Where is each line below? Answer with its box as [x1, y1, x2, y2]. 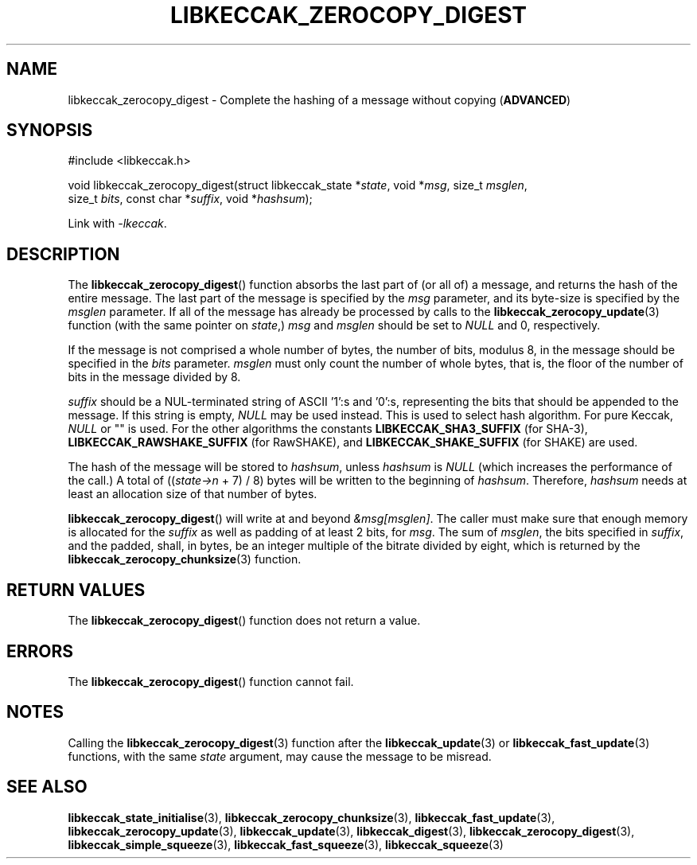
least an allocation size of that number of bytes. [68, 487, 317, 501]
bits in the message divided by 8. [68, 370, 241, 384]
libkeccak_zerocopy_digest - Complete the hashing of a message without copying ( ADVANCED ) [68, 92, 571, 107]
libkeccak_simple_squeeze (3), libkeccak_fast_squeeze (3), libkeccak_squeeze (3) [68, 837, 504, 851]
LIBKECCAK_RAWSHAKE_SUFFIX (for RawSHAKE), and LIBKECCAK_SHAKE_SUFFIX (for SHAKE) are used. [68, 435, 638, 450]
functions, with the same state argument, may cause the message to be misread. [68, 749, 492, 763]
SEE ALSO [6, 777, 88, 797]
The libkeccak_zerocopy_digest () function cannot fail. [68, 674, 354, 688]
